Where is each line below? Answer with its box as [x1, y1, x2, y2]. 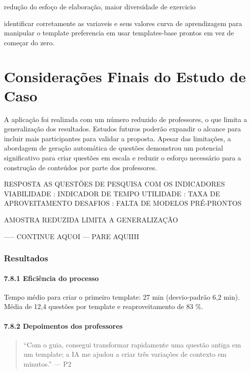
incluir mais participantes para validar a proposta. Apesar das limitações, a [4, 133, 231, 143]
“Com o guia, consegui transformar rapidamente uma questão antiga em [23, 339, 241, 349]
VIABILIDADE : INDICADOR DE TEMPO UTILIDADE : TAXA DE [4, 188, 220, 198]
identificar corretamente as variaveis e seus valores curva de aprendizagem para [4, 18, 242, 28]
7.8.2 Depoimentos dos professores [4, 320, 123, 331]
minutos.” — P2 [23, 359, 71, 369]
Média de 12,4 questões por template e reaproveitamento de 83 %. [4, 301, 203, 311]
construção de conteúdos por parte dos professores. [4, 162, 157, 172]
